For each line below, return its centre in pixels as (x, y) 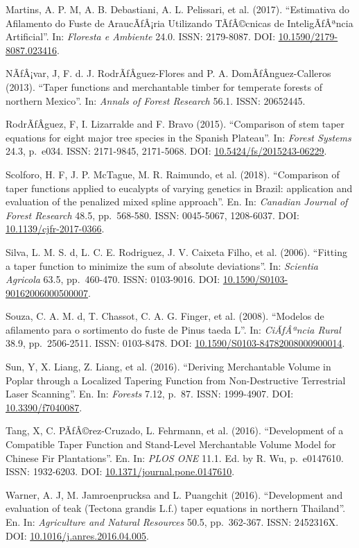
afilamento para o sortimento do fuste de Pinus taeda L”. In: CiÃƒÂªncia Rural (173, 329)
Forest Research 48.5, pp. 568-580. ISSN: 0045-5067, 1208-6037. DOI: (153, 215)
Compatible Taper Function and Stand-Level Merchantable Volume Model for (171, 444)
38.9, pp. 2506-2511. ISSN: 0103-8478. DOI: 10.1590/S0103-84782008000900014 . (175, 343)
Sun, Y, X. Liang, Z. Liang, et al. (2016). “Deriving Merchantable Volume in (168, 367)
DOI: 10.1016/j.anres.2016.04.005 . (77, 535)
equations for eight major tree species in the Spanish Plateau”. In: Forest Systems (178, 137)
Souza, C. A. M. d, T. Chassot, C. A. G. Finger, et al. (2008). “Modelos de (165, 316)
